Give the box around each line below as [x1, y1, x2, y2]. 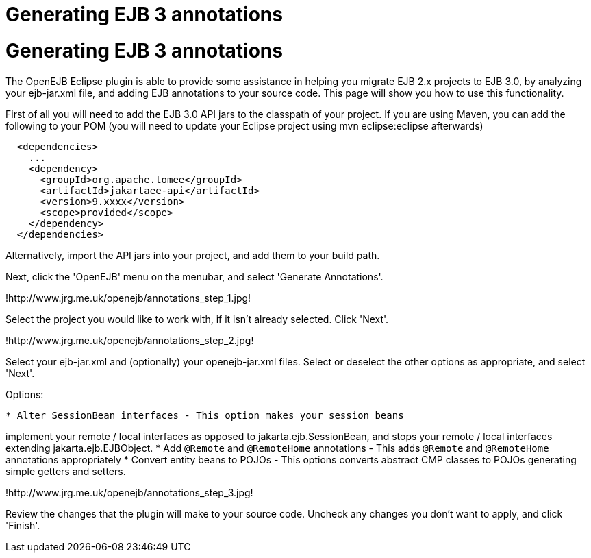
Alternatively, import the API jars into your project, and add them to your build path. [5, 249, 380, 261]
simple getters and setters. [5, 465, 126, 477]
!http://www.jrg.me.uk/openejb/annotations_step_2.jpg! [5, 334, 254, 346]
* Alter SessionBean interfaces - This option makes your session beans [5, 409, 404, 421]
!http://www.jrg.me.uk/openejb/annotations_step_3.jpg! [5, 486, 253, 498]
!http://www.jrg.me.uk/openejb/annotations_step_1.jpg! [5, 291, 251, 304]
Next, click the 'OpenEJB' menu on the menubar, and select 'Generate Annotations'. [5, 270, 383, 282]
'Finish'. [5, 519, 40, 531]
